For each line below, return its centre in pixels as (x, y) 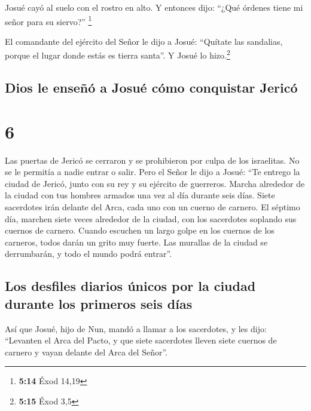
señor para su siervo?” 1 (48, 20)
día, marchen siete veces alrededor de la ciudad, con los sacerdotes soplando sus (151, 218)
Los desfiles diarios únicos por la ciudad (130, 286)
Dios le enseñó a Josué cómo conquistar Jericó (151, 88)
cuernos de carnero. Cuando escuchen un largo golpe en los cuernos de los (140, 230)
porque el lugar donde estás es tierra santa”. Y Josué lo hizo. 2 (118, 54)
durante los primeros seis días (99, 303)
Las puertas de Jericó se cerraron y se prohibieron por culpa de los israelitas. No (152, 160)
